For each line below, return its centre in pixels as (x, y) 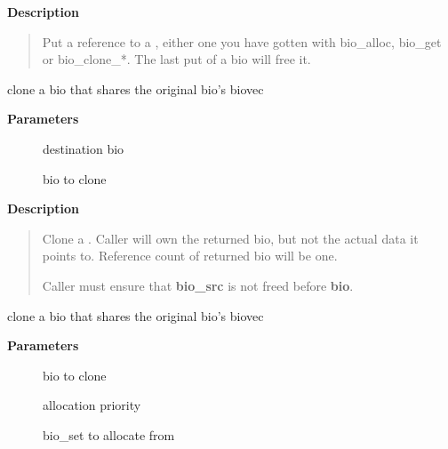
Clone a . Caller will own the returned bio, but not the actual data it (230, 238)
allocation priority (92, 405)
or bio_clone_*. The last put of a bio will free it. (176, 59)
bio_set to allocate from (109, 434)
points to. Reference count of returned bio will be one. (190, 256)
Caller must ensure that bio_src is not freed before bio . (198, 285)
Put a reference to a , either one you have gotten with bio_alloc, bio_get (242, 41)
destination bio (84, 148)
